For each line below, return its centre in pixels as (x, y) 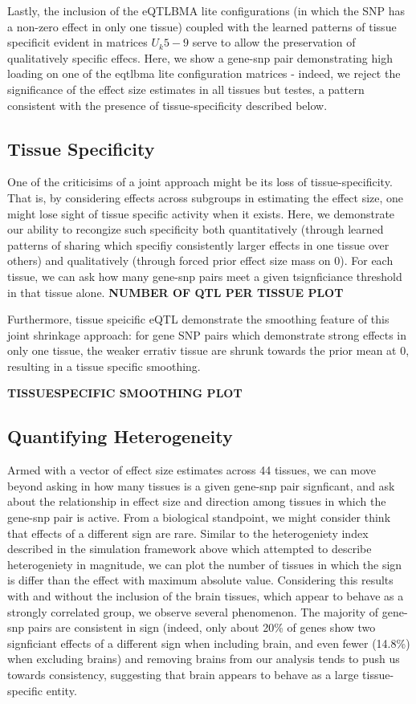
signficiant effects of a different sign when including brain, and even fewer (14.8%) (209, 643)
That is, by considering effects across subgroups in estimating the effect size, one (206, 197)
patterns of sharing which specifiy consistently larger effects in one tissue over (198, 244)
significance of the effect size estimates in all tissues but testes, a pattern (186, 89)
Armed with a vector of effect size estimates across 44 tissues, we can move (192, 470)
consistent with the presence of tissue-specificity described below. (167, 105)
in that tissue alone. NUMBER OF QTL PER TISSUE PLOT (175, 292)
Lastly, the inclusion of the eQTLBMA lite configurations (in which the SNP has (206, 10)
